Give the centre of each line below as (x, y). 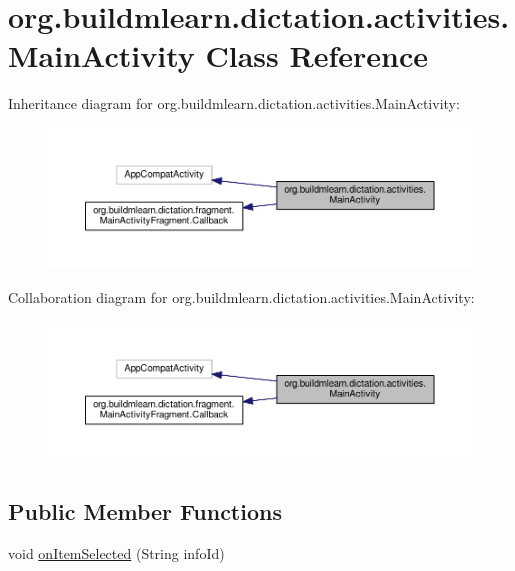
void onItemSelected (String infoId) (116, 552)
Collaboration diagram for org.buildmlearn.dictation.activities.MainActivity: (241, 296)
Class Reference (317, 55)
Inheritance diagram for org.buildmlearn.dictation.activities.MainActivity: (234, 103)
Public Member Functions (145, 511)
